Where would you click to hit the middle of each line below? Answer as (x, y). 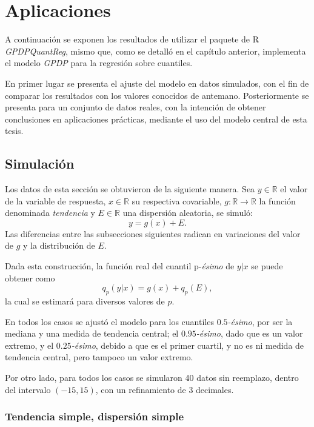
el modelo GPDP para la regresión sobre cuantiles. (99, 63)
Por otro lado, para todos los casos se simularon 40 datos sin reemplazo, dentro (152, 377)
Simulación (40, 163)
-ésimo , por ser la (260, 321)
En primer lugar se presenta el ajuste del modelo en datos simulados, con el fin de (157, 83)
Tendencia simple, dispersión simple (95, 416)
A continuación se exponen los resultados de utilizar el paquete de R (132, 39)
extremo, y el (29, 345)
